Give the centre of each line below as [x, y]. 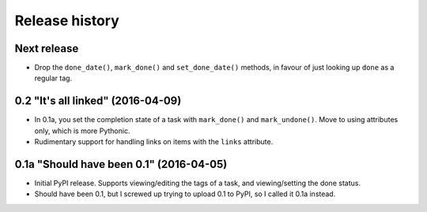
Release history [67, 20]
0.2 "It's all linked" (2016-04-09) [98, 101]
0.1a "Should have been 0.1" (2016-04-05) [121, 164]
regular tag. [53, 78]
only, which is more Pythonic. [82, 131]
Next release [47, 48]
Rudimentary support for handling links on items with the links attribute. [154, 142]
